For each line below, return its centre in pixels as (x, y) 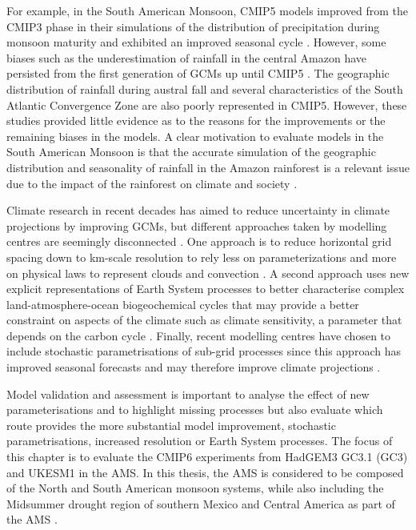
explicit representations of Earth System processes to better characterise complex (206, 289)
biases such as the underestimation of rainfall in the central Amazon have (187, 57)
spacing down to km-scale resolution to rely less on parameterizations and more (202, 257)
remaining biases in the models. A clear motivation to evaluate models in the (195, 136)
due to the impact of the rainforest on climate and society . (152, 183)
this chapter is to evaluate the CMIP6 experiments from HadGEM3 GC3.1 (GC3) (207, 457)
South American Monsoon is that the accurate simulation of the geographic (191, 152)
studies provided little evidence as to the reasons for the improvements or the (196, 120)
